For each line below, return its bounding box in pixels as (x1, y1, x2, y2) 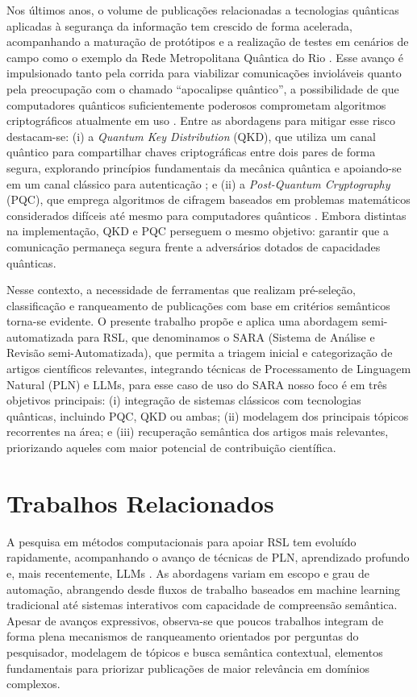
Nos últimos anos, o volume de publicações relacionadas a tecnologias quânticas (6, 2, 399, 18)
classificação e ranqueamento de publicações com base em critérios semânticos (6, 297, 390, 313)
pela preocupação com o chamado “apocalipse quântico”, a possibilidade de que (6, 80, 399, 97)
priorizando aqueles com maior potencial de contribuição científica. (6, 439, 336, 456)
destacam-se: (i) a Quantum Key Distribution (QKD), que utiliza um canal (6, 127, 376, 144)
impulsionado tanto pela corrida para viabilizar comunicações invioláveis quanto (6, 64, 402, 81)
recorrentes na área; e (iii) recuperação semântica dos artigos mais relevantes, (6, 423, 389, 440)
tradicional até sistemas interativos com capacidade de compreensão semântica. (6, 596, 398, 613)
